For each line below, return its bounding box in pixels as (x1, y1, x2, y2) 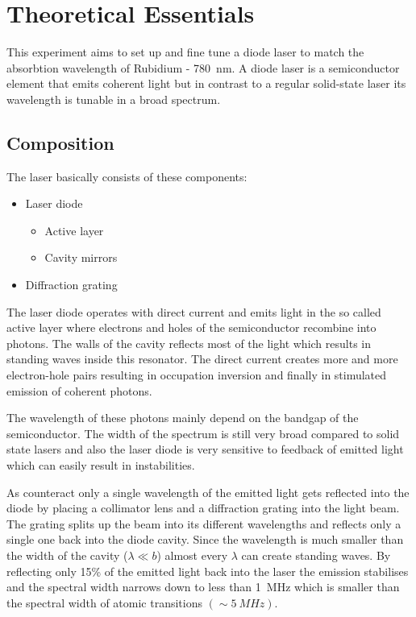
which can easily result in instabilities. (6, 457, 195, 474)
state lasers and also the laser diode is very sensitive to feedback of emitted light (6, 441, 404, 458)
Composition (6, 130, 114, 155)
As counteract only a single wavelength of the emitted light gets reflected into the (6, 483, 410, 500)
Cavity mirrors (44, 249, 118, 266)
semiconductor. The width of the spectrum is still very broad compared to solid (6, 424, 400, 441)
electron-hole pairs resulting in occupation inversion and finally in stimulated (6, 366, 387, 383)
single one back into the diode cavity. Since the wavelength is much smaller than (6, 531, 404, 548)
